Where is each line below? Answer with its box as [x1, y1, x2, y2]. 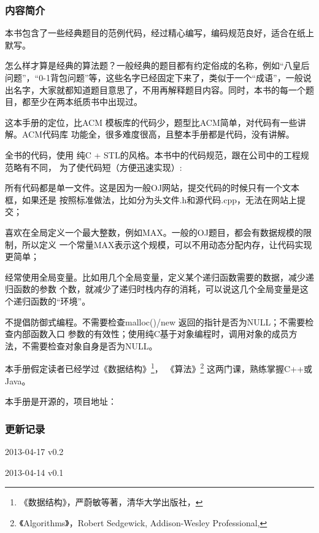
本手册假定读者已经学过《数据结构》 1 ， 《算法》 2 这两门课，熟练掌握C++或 [5, 360, 312, 375]
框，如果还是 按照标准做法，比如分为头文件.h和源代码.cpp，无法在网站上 [5, 193, 298, 206]
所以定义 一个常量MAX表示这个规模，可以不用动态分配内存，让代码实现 [21, 238, 312, 251]
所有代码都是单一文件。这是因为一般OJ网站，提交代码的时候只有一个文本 [5, 181, 300, 194]
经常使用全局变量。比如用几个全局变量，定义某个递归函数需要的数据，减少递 [5, 270, 314, 283]
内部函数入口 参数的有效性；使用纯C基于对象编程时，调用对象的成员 [13, 327, 289, 340]
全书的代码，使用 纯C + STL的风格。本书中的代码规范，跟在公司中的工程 [5, 148, 301, 161]
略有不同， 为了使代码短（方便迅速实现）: [13, 160, 182, 173]
